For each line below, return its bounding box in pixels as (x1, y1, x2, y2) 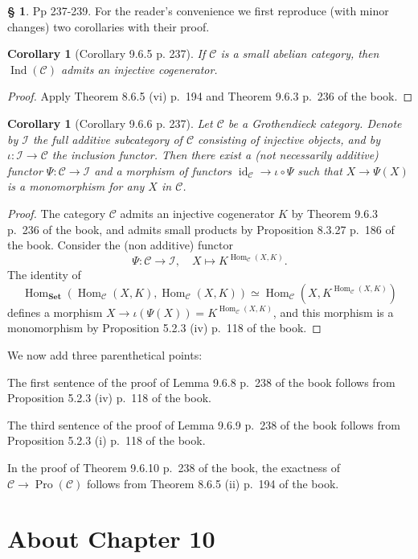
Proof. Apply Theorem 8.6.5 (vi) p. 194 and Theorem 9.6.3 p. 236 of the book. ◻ (7, 88, 412, 105)
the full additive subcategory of (32, 130, 182, 147)
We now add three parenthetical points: (7, 346, 203, 363)
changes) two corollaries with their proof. (7, 18, 210, 35)
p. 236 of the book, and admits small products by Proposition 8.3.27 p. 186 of (7, 220, 395, 237)
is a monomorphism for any (7, 178, 145, 195)
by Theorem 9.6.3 (291, 204, 379, 221)
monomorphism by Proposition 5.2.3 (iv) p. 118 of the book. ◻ (7, 319, 322, 336)
